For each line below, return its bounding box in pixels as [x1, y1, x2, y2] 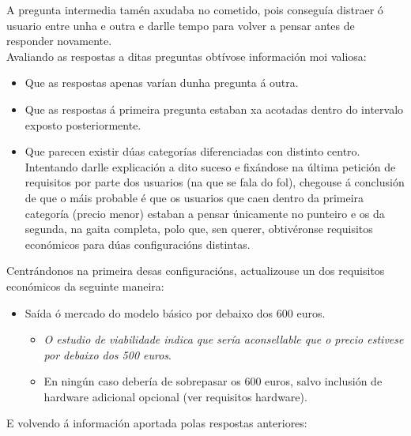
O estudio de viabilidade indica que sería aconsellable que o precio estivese [43, 331, 404, 348]
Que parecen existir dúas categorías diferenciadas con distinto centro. [25, 143, 360, 160]
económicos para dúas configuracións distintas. [25, 235, 251, 252]
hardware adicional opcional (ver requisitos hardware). [43, 388, 307, 404]
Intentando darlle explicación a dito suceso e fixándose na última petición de [25, 158, 396, 175]
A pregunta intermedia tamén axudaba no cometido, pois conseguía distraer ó [6, 2, 383, 17]
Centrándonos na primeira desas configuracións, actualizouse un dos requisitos [6, 262, 385, 279]
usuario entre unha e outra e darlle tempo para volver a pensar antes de [6, 17, 355, 33]
